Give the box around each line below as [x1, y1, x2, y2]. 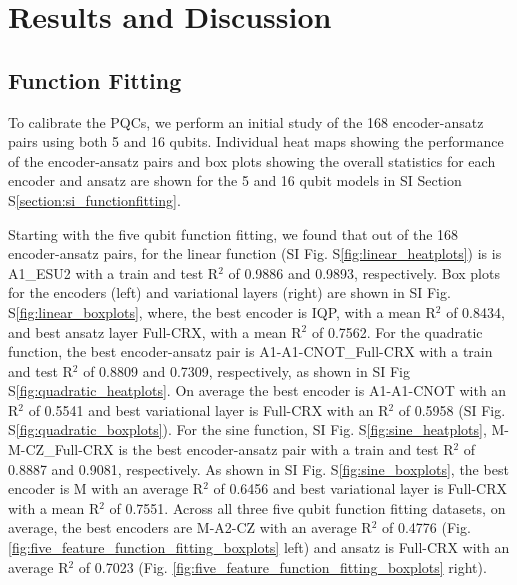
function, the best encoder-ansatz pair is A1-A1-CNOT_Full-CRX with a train [8, 341, 493, 362]
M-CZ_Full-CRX [8, 439, 114, 460]
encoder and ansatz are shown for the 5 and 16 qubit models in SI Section [8, 170, 462, 191]
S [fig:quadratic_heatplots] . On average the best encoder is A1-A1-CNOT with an [8, 380, 507, 401]
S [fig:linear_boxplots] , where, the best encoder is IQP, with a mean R [8, 301, 436, 322]
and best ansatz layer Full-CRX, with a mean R [8, 321, 302, 342]
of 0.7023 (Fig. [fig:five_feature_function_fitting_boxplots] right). [78, 556, 487, 577]
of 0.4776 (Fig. [382, 517, 471, 538]
